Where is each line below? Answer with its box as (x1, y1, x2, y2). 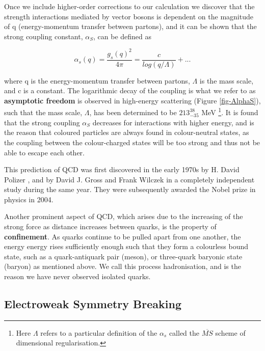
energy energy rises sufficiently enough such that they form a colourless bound (4, 241, 248, 252)
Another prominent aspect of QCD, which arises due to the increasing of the (4, 211, 243, 222)
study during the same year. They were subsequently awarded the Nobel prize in (4, 184, 256, 195)
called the (169, 327, 200, 338)
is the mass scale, (199, 75, 254, 86)
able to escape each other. (4, 147, 85, 157)
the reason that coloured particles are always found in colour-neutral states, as (4, 127, 249, 138)
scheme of (215, 327, 246, 338)
